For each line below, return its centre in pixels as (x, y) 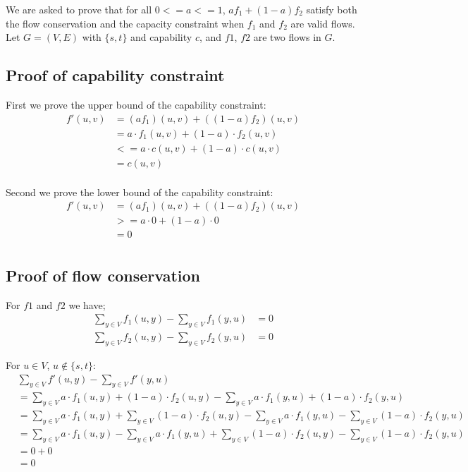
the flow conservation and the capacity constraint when (125, 23)
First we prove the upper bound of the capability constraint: (136, 104)
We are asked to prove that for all (79, 9)
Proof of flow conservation (103, 275)
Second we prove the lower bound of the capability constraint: (140, 192)
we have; (87, 304)
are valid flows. (323, 23)
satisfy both (332, 9)
